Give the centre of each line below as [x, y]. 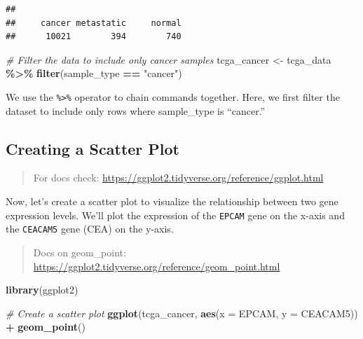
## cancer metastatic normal [94, 23]
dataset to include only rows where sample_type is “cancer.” [136, 110]
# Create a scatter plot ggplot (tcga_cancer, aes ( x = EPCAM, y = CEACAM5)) [182, 313]
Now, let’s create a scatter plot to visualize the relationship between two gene [172, 201]
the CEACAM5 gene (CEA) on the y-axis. [90, 229]
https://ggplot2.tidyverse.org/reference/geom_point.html [157, 266]
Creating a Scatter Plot [93, 148]
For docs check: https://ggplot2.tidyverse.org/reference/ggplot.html [178, 178]
